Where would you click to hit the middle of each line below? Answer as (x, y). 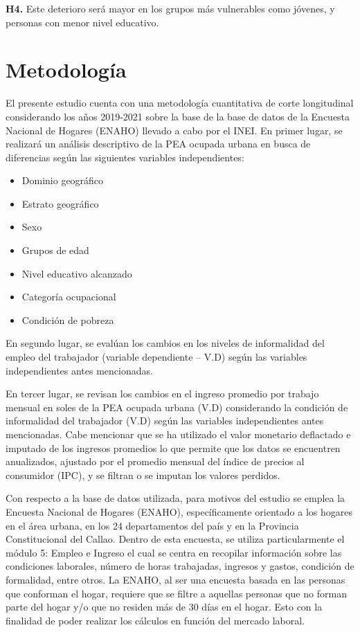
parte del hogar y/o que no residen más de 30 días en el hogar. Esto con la (164, 607)
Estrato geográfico (60, 203)
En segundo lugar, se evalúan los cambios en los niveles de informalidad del (165, 343)
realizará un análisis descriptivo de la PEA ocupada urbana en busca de (158, 144)
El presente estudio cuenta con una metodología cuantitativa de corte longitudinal (180, 103)
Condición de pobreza (68, 319)
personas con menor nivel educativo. (82, 22)
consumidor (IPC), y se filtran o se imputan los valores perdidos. (143, 475)
